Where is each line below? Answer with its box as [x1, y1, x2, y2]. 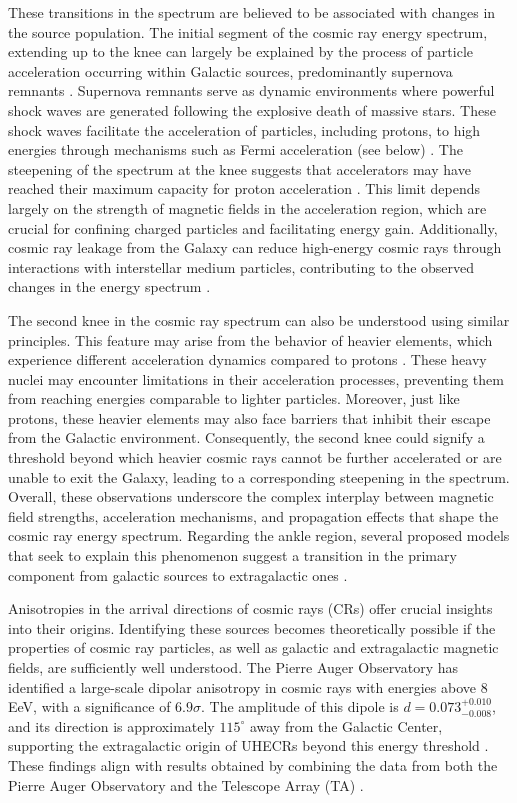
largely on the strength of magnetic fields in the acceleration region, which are [8, 197, 487, 218]
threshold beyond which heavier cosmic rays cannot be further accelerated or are [8, 447, 502, 468]
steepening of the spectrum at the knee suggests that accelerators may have [8, 158, 471, 179]
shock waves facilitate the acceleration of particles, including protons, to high [8, 119, 481, 140]
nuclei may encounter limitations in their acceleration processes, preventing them [8, 368, 504, 389]
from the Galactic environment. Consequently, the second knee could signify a [8, 427, 485, 448]
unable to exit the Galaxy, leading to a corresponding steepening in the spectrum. [8, 466, 510, 487]
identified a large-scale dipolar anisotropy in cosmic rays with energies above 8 [8, 676, 488, 697]
